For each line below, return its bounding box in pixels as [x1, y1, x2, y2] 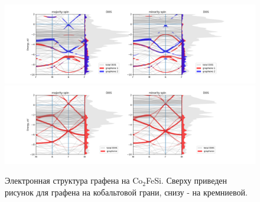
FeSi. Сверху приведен [145, 174, 227, 187]
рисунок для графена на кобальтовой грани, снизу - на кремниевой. [5, 185, 248, 198]
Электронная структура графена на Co [5, 174, 143, 187]
